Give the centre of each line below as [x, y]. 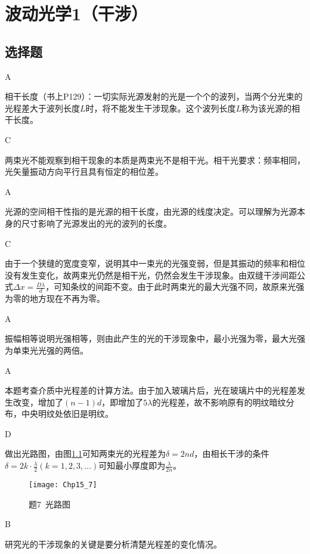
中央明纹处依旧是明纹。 [67, 414]
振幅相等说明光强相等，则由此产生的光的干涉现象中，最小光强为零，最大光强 [155, 338]
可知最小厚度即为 [132, 465]
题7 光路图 [49, 504]
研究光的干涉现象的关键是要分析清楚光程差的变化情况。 [113, 544]
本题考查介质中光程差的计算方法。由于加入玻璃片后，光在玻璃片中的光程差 [151, 390]
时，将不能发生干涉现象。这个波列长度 [161, 108]
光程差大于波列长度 [42, 108]
